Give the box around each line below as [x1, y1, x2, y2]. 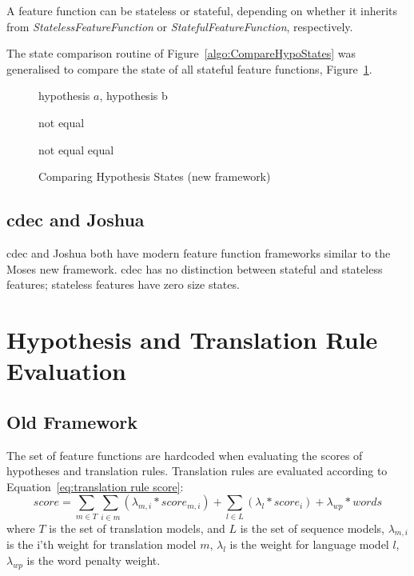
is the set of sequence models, [240, 519, 384, 536]
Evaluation [6, 354, 126, 387]
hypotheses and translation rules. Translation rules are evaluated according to [6, 462, 388, 479]
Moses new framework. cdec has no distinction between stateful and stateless [6, 260, 383, 277]
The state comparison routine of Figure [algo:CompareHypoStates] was [6, 45, 356, 62]
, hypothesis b [99, 87, 168, 104]
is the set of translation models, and [49, 519, 225, 536]
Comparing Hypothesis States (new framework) [38, 168, 271, 185]
